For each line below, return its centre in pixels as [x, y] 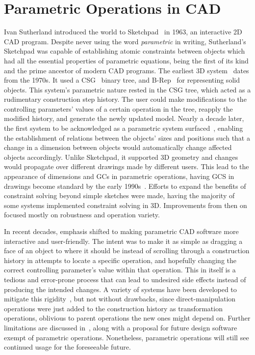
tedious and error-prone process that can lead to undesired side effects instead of [125, 279]
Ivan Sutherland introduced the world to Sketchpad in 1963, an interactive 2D [123, 32]
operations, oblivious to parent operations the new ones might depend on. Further [127, 318]
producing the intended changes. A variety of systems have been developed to [120, 289]
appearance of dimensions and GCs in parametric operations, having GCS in [119, 176]
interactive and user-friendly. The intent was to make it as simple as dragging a [123, 241]
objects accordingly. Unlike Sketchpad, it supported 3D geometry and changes [121, 157]
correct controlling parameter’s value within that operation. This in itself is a [120, 270]
